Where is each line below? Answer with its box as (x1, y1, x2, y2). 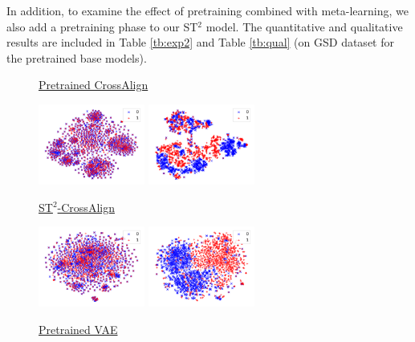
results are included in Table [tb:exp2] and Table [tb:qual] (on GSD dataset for (6, 34, 394, 51)
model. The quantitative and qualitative (205, 18, 403, 35)
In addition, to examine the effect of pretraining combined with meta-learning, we (6, 2, 409, 18)
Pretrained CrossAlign (39, 76, 149, 93)
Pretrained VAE (39, 320, 118, 337)
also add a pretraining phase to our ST (6, 18, 198, 35)
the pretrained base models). (6, 49, 147, 66)
